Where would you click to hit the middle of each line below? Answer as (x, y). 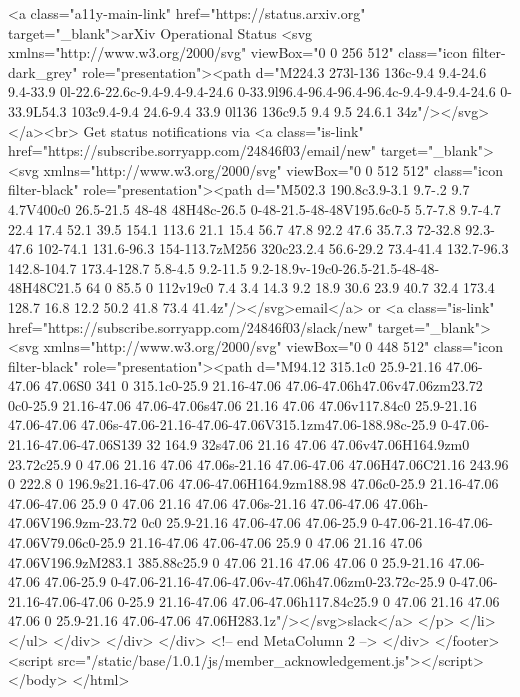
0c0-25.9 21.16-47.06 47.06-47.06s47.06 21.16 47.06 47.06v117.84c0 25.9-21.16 (242, 404)
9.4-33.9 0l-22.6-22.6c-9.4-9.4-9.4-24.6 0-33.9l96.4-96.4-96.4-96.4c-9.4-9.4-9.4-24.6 (252, 91)
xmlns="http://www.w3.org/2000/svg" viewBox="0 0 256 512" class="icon (238, 52)
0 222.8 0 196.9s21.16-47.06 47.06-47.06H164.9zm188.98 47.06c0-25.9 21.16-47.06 (253, 483)
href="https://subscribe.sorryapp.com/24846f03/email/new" (192, 150)
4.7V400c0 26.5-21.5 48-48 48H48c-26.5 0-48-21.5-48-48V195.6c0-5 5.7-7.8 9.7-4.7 (254, 208)
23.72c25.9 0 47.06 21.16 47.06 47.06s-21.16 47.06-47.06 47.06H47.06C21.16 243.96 (258, 463)
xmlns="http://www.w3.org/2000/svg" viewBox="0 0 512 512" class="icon (273, 169)
